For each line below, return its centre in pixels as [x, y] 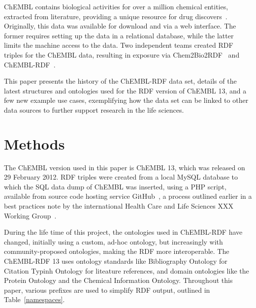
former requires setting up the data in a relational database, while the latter [119, 35]
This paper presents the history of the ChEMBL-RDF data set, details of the [120, 81]
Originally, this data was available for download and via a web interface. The [120, 26]
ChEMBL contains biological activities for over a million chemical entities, [116, 6]
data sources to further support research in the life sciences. [94, 109]
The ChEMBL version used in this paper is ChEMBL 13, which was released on [125, 167]
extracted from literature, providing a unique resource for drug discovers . [116, 16]
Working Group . [30, 215]
